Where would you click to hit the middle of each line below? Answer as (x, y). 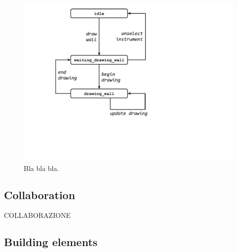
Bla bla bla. (41, 168)
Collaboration (40, 194)
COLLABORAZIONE (38, 215)
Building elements (51, 242)
